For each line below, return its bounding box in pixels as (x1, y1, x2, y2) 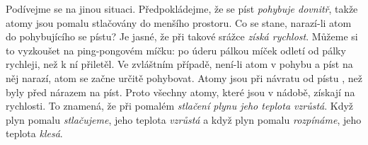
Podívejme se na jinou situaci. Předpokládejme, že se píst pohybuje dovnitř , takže (6, 1, 358, 16)
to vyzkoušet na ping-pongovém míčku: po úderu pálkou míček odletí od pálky (6, 42, 346, 57)
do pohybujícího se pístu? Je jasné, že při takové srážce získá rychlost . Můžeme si (6, 29, 358, 44)
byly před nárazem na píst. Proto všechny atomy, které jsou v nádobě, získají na (6, 84, 355, 99)
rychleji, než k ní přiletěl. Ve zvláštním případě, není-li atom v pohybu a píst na (6, 57, 353, 71)
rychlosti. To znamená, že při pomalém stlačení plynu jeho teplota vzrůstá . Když (6, 98, 354, 113)
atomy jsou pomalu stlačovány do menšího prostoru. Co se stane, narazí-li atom (6, 15, 352, 30)
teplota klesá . (6, 126, 63, 141)
